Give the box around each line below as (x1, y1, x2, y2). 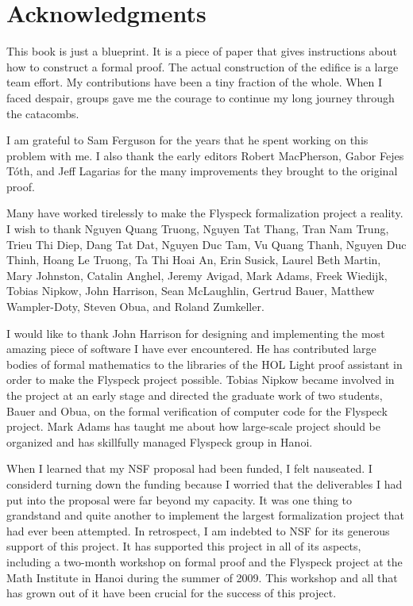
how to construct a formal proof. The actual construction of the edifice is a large (6, 58, 399, 75)
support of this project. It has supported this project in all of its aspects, (6, 538, 361, 554)
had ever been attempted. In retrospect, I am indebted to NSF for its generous (6, 522, 390, 539)
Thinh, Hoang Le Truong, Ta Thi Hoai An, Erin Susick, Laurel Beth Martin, (6, 251, 381, 268)
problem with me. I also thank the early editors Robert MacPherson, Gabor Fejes (6, 147, 404, 163)
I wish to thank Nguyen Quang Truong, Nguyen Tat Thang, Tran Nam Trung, (6, 221, 389, 237)
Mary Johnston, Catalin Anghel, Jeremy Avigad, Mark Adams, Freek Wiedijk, (6, 267, 388, 283)
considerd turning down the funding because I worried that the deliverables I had (6, 475, 403, 492)
